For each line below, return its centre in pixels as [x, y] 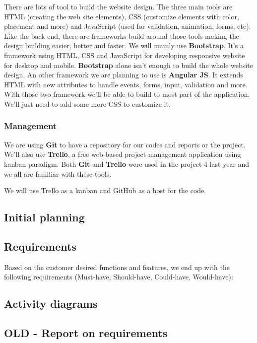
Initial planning [44, 217]
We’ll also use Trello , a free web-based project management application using [123, 154]
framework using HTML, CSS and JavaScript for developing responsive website [125, 55]
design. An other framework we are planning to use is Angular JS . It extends [124, 75]
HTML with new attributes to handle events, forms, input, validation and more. [126, 84]
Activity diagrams [51, 304]
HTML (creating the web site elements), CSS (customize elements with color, [122, 16]
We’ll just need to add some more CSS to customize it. [87, 103]
